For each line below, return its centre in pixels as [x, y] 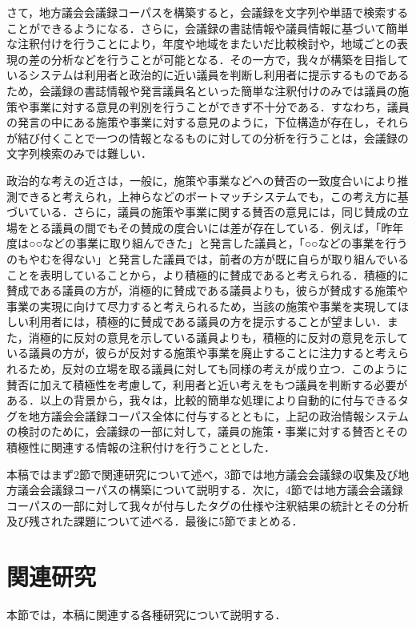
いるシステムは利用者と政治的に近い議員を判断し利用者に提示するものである [208, 75]
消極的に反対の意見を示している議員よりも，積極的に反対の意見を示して [218, 337]
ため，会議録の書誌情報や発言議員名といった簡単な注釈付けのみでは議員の [202, 90]
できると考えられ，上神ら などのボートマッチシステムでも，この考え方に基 [213, 196]
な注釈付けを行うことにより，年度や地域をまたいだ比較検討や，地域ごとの [202, 44]
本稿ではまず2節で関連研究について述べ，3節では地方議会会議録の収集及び [202, 474]
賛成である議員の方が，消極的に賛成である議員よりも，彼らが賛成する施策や [208, 290]
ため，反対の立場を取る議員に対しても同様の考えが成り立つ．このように [218, 369]
